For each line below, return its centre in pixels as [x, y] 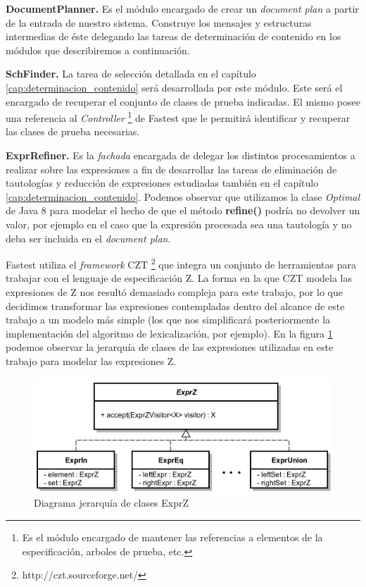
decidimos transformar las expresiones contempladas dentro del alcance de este [175, 305]
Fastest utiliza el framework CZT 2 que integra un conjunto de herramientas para [181, 263]
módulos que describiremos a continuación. [98, 50]
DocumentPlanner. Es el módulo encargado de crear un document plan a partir [182, 8]
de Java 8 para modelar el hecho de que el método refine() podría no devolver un [183, 210]
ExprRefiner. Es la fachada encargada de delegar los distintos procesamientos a [181, 155]
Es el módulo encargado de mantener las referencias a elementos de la [172, 537]
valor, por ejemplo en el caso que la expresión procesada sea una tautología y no [179, 224]
